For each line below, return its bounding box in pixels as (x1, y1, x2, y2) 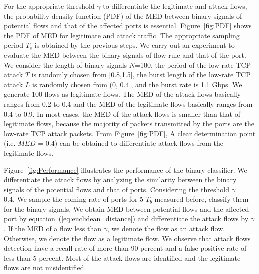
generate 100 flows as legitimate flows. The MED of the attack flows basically (4, 89, 241, 99)
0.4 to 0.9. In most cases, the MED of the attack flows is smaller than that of (4, 108, 240, 119)
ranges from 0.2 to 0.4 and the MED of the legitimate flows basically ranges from (4, 98, 253, 109)
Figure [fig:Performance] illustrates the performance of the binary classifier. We (4, 164, 247, 175)
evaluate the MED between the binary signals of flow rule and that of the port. (4, 49, 246, 60)
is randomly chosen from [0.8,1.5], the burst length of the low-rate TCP (31, 69, 251, 80)
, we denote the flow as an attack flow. (107, 223, 225, 234)
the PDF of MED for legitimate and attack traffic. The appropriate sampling (4, 30, 240, 40)
